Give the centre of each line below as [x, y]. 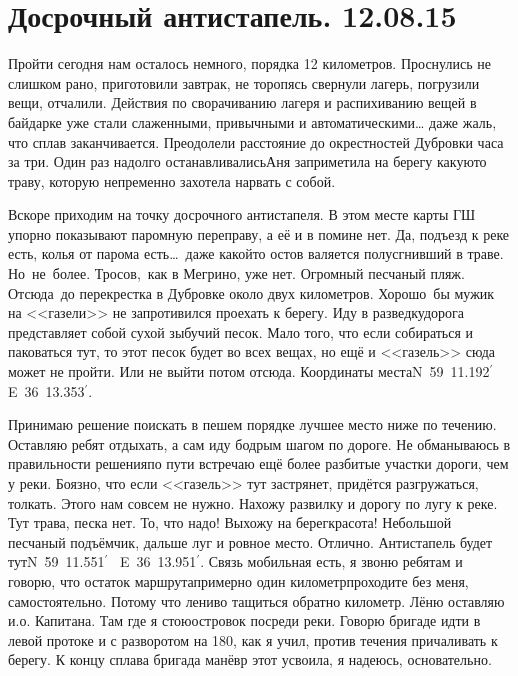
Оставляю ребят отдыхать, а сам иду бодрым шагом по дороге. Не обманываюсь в [259, 443]
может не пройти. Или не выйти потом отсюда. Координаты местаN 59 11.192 [249, 371]
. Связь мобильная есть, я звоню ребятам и [331, 561]
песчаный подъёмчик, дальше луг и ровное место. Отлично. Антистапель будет [250, 541]
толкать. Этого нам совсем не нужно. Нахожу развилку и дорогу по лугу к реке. [253, 502]
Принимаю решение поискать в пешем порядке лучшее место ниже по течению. [252, 424]
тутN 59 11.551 [56, 561]
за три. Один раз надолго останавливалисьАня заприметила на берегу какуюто [247, 161]
